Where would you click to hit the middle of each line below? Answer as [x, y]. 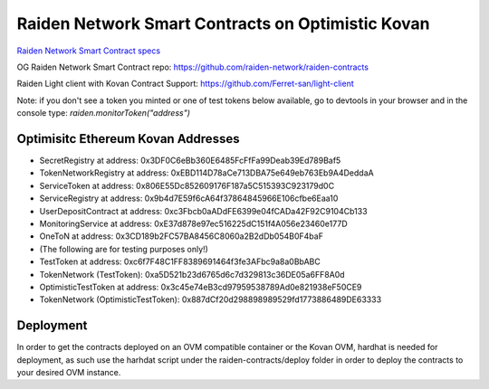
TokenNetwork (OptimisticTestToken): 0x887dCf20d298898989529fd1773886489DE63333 [211, 299]
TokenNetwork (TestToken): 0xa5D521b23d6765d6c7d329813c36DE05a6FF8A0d [192, 274]
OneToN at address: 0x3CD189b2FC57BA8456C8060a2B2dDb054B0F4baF [181, 236]
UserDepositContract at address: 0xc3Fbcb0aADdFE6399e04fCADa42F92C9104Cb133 [203, 211]
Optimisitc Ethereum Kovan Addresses [128, 139]
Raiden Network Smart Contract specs [89, 51]
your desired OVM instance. [69, 372]
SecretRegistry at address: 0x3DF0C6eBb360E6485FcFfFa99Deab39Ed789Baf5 [190, 161]
